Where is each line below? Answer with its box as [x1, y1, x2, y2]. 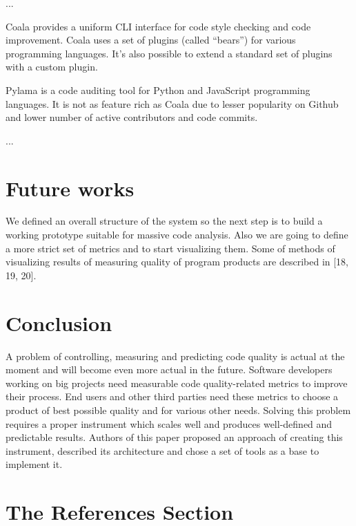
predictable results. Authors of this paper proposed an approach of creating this [6, 430, 343, 444]
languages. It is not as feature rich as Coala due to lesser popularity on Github [6, 96, 339, 111]
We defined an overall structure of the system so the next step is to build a [6, 214, 323, 228]
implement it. [6, 457, 63, 471]
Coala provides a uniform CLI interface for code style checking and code [6, 19, 311, 33]
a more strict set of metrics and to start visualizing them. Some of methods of [6, 241, 335, 255]
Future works [6, 173, 135, 202]
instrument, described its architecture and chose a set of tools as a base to [6, 443, 319, 458]
